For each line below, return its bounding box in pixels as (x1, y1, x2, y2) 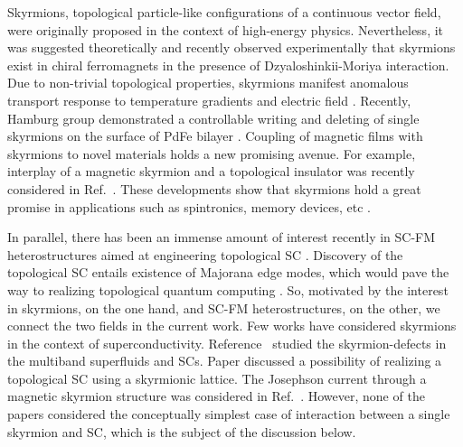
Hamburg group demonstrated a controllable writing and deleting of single (7, 108, 420, 127)
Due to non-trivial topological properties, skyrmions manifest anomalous (7, 73, 409, 92)
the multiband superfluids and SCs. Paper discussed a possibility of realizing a (7, 351, 442, 370)
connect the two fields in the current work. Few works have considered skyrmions (7, 316, 457, 335)
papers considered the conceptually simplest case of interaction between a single (7, 405, 450, 424)
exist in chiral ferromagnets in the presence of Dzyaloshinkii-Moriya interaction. (7, 55, 449, 74)
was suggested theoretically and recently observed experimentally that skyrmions (7, 38, 456, 57)
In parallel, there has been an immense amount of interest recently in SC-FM (7, 228, 436, 247)
